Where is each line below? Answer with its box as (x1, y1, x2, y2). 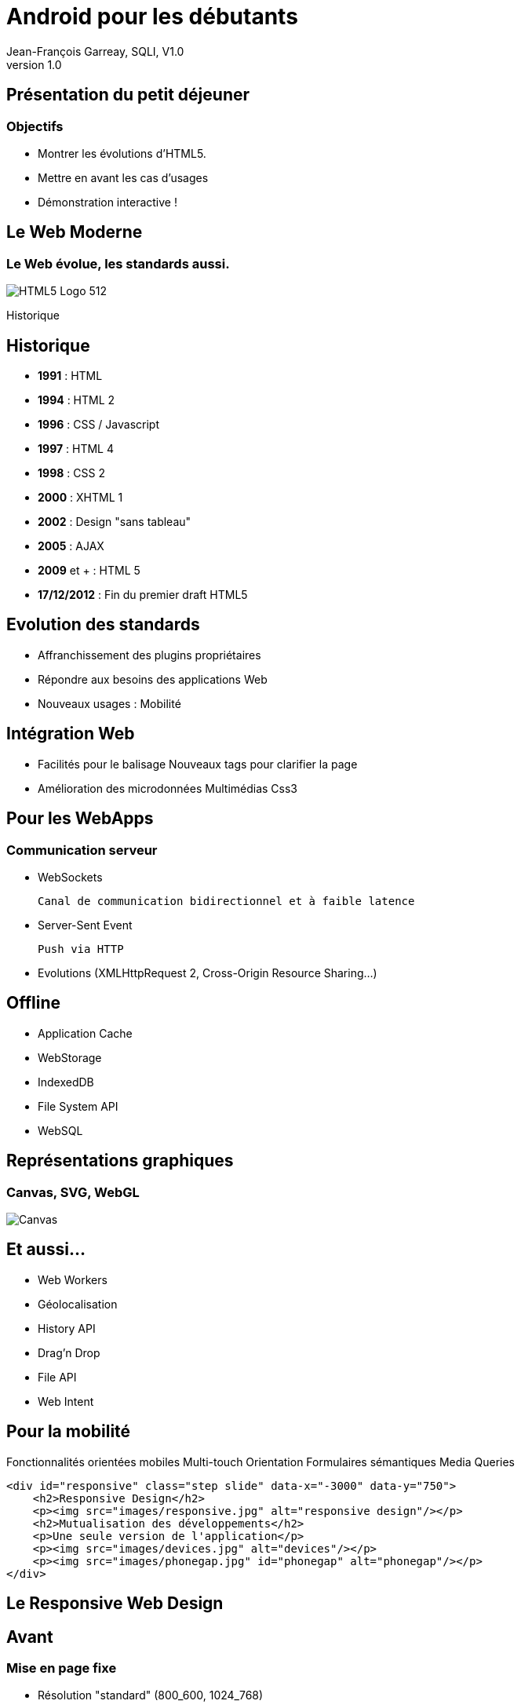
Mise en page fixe (6, 1659, 117, 1676)
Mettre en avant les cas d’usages (38, 170, 209, 184)
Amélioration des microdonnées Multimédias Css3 (38, 781, 297, 795)
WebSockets (38, 870, 103, 884)
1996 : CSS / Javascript (38, 418, 159, 432)
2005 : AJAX (38, 539, 104, 553)
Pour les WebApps (6, 808, 154, 829)
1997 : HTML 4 (38, 442, 114, 456)
